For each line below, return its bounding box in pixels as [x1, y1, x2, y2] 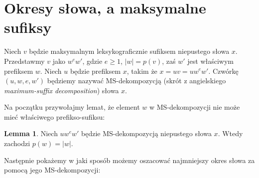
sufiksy [4, 17, 52, 37]
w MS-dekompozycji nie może [149, 102, 240, 112]
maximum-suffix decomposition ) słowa [4, 85, 119, 95]
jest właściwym [187, 55, 234, 66]
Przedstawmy [4, 55, 45, 66]
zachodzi [4, 138, 30, 149]
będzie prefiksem [70, 65, 121, 76]
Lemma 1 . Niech [4, 128, 58, 139]
